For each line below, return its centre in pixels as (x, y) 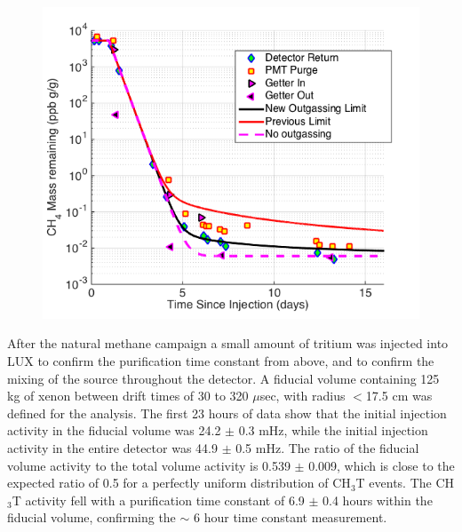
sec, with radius (303, 396)
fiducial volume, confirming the (92, 517)
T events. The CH (405, 483)
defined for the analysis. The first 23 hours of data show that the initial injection (227, 413)
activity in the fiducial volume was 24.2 (114, 430)
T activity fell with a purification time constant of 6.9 (158, 500)
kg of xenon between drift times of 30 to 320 (128, 396)
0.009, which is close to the (382, 465)
